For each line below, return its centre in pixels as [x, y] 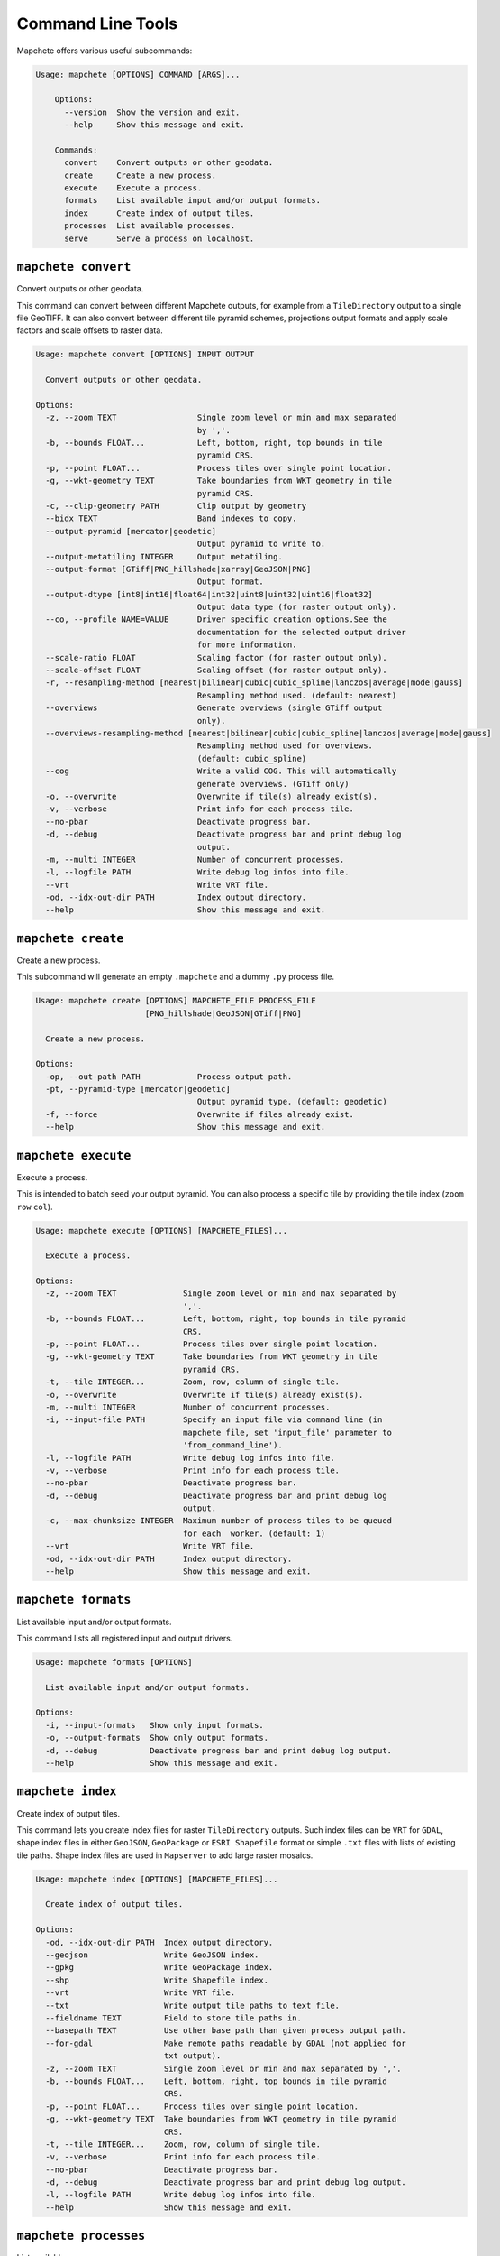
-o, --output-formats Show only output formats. [157, 1738]
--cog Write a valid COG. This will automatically [221, 771]
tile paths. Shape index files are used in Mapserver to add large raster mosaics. [165, 1855]
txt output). [192, 2056]
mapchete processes [81, 2236]
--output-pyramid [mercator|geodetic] [131, 531]
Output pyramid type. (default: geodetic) [292, 1102]
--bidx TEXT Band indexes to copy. [171, 518]
